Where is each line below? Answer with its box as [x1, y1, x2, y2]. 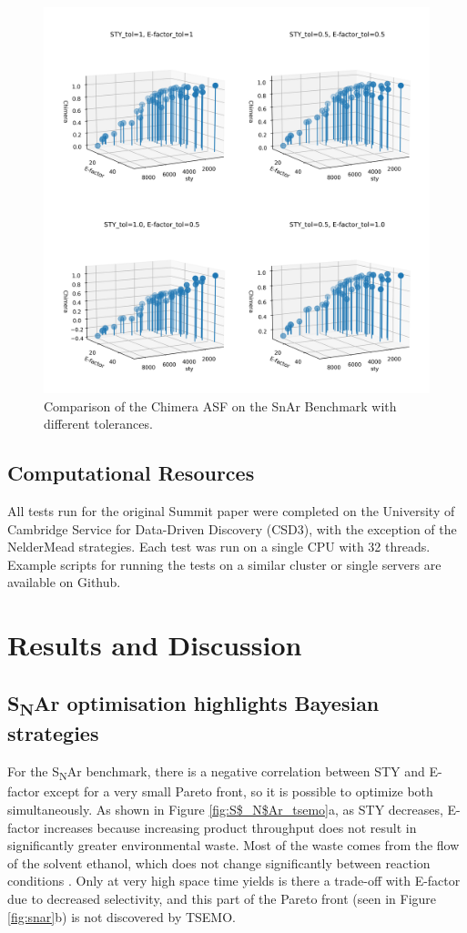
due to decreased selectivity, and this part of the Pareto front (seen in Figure [7, 888, 437, 908]
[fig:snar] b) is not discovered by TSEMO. [7, 907, 236, 926]
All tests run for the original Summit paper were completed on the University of [7, 501, 455, 520]
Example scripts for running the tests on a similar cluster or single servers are [7, 554, 442, 573]
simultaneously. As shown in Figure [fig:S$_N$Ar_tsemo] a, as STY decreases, [7, 799, 443, 818]
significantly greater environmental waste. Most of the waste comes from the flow [7, 836, 460, 855]
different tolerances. [44, 414, 153, 433]
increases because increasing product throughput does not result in [44, 817, 417, 837]
